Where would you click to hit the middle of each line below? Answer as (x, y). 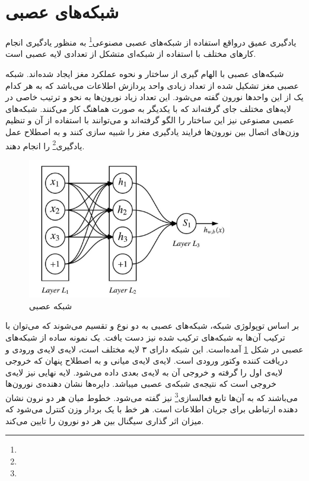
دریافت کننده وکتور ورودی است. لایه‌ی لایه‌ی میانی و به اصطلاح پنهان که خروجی (147, 360)
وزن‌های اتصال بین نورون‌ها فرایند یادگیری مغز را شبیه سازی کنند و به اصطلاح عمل (152, 131)
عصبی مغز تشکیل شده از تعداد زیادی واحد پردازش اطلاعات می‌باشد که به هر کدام (152, 85)
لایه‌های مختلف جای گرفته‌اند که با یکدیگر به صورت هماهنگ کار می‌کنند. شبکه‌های (148, 108)
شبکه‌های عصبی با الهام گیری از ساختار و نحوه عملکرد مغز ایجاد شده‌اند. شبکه (145, 73)
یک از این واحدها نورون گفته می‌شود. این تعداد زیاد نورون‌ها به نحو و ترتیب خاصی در (154, 97)
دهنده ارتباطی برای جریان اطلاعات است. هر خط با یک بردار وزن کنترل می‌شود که (152, 409)
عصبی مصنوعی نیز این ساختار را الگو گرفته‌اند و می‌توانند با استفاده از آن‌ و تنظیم (150, 120)
